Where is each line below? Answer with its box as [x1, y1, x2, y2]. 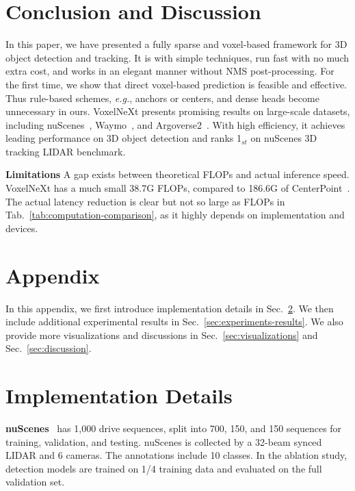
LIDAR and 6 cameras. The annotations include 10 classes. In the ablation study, [5, 448, 347, 462]
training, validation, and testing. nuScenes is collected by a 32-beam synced [5, 434, 322, 449]
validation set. [5, 475, 65, 489]
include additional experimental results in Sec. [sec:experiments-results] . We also [5, 314, 343, 329]
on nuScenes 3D [250, 131, 317, 145]
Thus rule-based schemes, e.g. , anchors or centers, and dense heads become [5, 90, 319, 105]
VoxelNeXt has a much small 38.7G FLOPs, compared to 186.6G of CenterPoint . [5, 181, 350, 195]
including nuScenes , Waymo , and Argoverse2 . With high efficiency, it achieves [5, 117, 345, 131]
